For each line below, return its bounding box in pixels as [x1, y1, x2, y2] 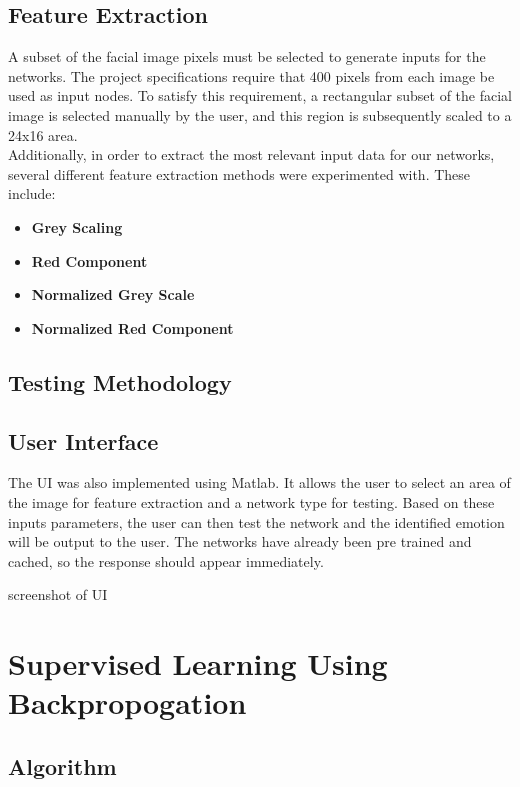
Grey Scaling [31, 216, 123, 237]
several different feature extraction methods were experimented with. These [8, 163, 471, 184]
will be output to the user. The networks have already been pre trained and [8, 531, 472, 552]
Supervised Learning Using [8, 643, 388, 684]
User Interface [8, 425, 159, 456]
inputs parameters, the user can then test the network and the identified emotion [8, 511, 505, 532]
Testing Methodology [8, 366, 232, 397]
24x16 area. [8, 124, 78, 145]
